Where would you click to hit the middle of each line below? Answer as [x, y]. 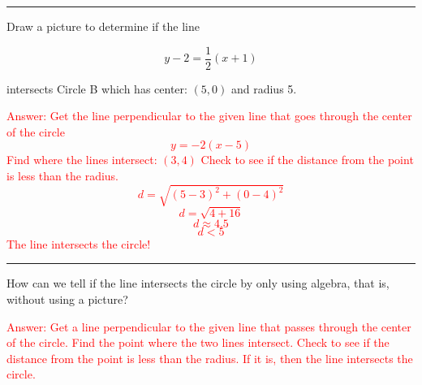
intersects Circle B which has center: [97, 88]
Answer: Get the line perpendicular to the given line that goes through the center [209, 116]
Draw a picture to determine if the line [103, 26]
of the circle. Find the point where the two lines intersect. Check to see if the [198, 342]
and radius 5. [264, 88]
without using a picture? [67, 298]
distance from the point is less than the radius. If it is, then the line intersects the [210, 358]
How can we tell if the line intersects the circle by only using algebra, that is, [198, 283]
